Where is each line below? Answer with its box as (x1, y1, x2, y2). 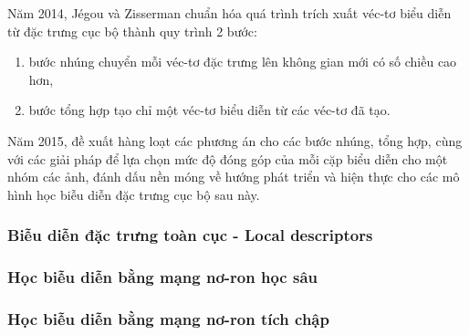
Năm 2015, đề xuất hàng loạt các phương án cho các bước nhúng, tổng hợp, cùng (7, 131, 463, 150)
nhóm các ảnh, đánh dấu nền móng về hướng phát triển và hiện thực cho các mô (7, 167, 460, 186)
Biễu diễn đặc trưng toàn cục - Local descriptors (7, 224, 373, 246)
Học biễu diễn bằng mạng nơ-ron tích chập (7, 307, 329, 330)
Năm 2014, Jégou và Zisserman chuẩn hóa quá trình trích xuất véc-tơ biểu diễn (7, 4, 452, 22)
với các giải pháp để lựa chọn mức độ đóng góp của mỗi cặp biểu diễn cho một (7, 149, 448, 168)
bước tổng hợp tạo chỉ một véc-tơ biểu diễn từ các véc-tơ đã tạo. (28, 100, 391, 120)
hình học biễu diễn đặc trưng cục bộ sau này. (7, 184, 260, 204)
